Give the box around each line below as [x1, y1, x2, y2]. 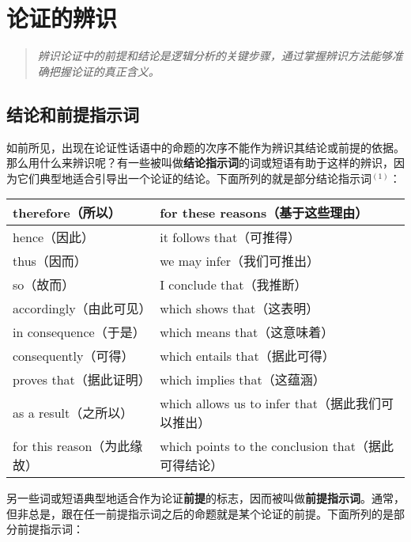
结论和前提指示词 [6, 101, 139, 126]
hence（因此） [13, 228, 95, 247]
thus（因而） [13, 252, 87, 271]
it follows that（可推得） [160, 228, 301, 247]
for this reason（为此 [13, 437, 130, 456]
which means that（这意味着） [160, 323, 334, 342]
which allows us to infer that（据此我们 [160, 394, 382, 413]
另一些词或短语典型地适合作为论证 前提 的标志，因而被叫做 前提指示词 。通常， [6, 490, 405, 506]
